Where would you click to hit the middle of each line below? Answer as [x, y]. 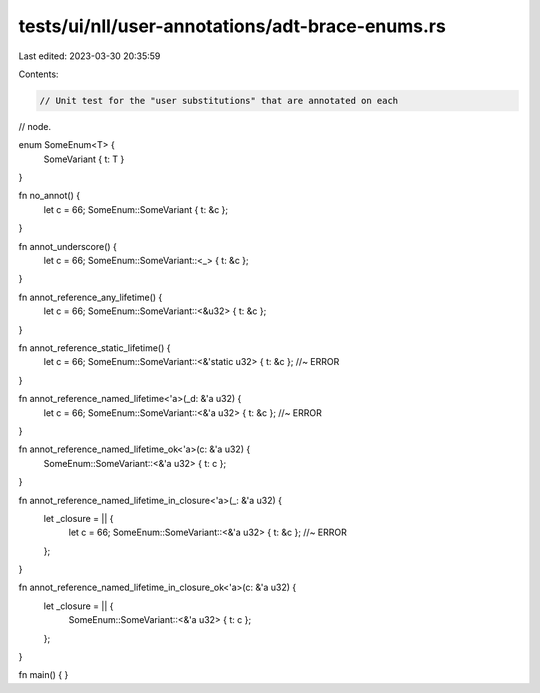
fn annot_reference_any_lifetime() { [90, 297]
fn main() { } [43, 675]
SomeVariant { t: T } [84, 159]
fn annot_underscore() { [67, 246]
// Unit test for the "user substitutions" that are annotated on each [219, 100]
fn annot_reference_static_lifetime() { [94, 347]
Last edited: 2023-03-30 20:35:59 [89, 56]
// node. [35, 126]
